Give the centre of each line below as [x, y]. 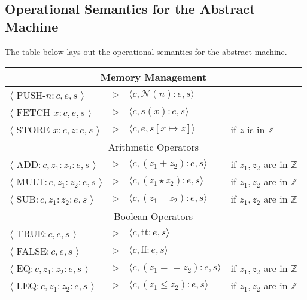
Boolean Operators [153, 216]
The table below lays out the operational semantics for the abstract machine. [146, 51]
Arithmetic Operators [153, 147]
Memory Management [153, 77]
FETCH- [35, 112]
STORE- [35, 130]
